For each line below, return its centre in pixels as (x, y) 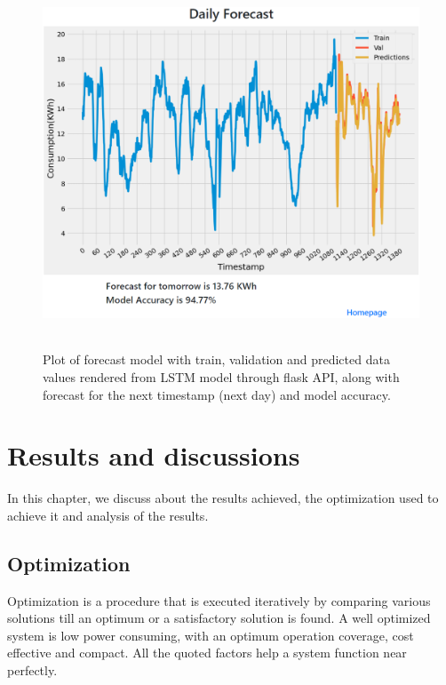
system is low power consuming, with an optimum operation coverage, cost (211, 635)
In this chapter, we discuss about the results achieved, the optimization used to (223, 498)
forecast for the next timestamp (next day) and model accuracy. (217, 394)
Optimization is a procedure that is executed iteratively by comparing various (219, 600)
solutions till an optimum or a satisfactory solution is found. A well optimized (219, 618)
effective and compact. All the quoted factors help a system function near (207, 653)
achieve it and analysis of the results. (108, 515)
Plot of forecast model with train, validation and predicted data (216, 359)
